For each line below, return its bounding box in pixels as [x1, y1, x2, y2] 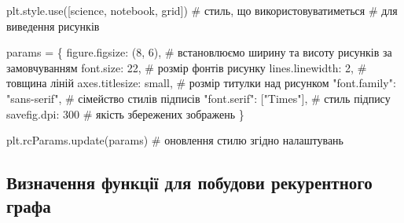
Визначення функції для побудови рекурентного [6, 170, 373, 195]
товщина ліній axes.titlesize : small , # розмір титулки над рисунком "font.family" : [6, 75, 396, 91]
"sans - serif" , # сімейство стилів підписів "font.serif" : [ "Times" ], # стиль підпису [6, 90, 391, 106]
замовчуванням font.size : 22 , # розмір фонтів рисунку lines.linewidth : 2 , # [6, 59, 367, 75]
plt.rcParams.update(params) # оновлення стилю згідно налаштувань [6, 132, 343, 148]
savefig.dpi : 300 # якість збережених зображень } [6, 105, 244, 122]
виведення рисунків [6, 17, 100, 34]
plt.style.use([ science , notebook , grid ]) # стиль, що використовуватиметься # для [6, 2, 398, 18]
